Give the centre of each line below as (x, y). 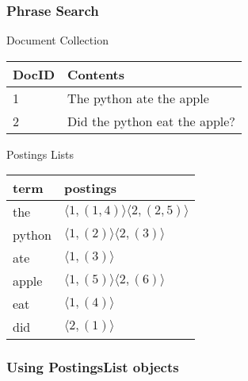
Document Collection (57, 40)
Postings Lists (40, 154)
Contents (96, 74)
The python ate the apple (138, 98)
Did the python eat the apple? (151, 121)
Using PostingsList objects (93, 367)
